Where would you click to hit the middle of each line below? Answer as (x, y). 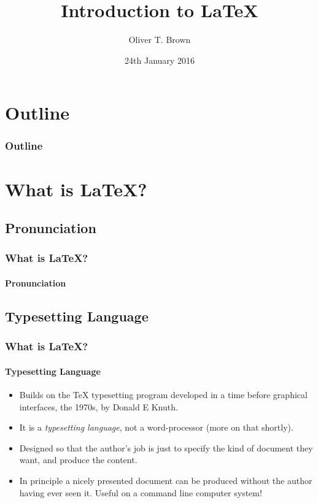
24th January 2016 (160, 60)
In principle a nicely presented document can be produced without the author (166, 480)
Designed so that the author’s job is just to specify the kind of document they (166, 447)
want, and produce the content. (78, 460)
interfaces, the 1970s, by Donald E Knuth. (99, 406)
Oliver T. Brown (160, 40)
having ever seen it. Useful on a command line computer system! (141, 492)
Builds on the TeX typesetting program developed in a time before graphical (163, 394)
